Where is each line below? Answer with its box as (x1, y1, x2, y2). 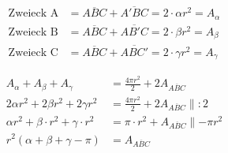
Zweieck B (8, 26, 58, 38)
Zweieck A (8, 8, 59, 20)
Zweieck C (8, 47, 58, 58)
